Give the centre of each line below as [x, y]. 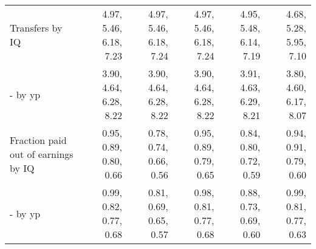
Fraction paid [38, 140]
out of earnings [42, 154]
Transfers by [36, 28]
